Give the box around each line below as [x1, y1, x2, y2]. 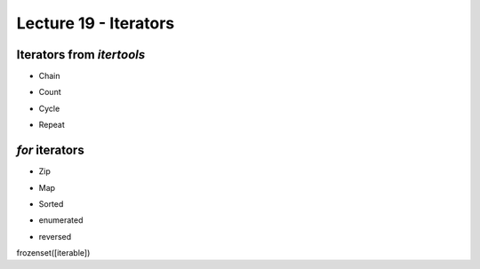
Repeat [38, 120, 66, 131]
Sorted [38, 198, 64, 209]
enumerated [38, 215, 84, 225]
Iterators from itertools [16, 47, 146, 62]
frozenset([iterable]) [16, 248, 91, 258]
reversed [38, 231, 72, 241]
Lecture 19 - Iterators [16, 13, 175, 33]
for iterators [16, 143, 84, 158]
